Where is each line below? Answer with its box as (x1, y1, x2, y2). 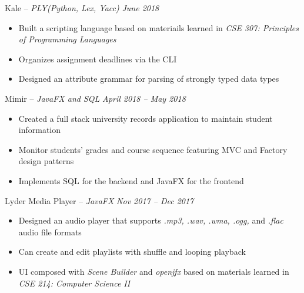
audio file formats (18, 225, 82, 238)
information (18, 124, 61, 136)
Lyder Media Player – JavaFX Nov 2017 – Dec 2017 (5, 194, 194, 207)
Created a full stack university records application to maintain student (18, 112, 273, 124)
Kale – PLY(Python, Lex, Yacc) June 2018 (5, 2, 159, 14)
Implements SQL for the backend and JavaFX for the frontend (18, 174, 244, 187)
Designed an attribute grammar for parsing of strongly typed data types (18, 72, 279, 85)
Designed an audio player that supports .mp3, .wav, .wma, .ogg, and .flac (18, 214, 283, 227)
